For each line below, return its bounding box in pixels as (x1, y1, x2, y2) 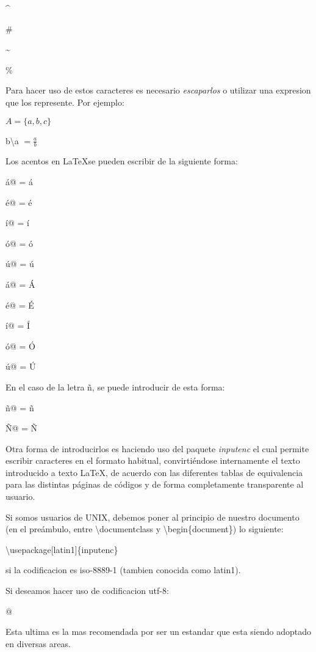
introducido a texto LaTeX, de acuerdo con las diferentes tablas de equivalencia (5, 466, 303, 478)
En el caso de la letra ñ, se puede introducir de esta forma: (5, 380, 225, 393)
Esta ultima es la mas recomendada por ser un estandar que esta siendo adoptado (5, 625, 311, 638)
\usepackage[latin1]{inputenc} (5, 543, 118, 555)
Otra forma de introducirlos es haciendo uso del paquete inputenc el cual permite (5, 442, 309, 455)
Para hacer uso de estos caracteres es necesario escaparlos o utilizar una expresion (5, 84, 311, 97)
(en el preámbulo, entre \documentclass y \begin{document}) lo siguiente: (5, 522, 284, 535)
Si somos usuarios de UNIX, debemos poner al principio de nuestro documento (5, 510, 300, 523)
